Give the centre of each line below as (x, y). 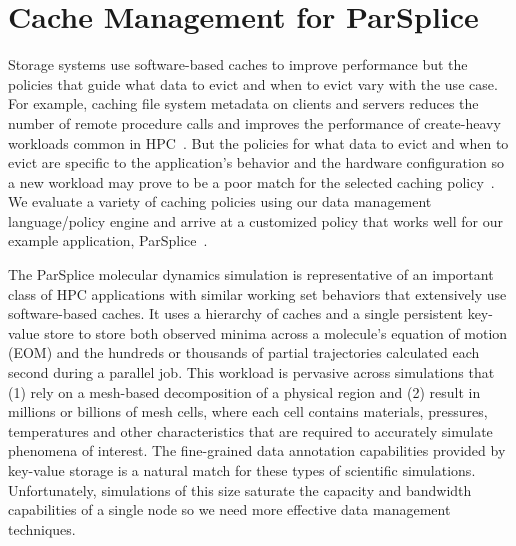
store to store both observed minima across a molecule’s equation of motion (276, 332)
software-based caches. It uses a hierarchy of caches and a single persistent (235, 313)
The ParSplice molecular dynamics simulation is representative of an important (251, 274)
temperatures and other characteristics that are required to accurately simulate (250, 430)
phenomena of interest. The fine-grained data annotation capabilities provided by (257, 450)
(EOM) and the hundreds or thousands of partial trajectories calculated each (244, 352)
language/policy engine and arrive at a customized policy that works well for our (256, 220)
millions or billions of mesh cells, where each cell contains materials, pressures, (248, 411)
